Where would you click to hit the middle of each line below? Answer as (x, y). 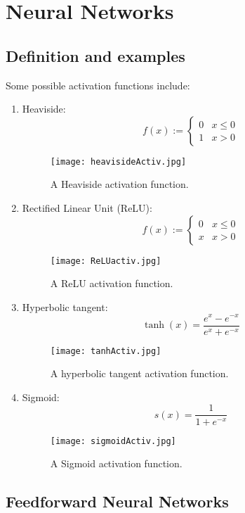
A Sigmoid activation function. (116, 463)
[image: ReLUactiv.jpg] (106, 261)
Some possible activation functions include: (98, 85)
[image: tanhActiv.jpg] (106, 351)
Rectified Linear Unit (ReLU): (87, 208)
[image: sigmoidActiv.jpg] (113, 441)
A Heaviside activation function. (119, 184)
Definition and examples (95, 55)
